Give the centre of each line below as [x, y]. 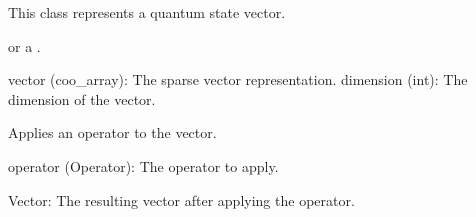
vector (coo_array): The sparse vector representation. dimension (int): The [238, 79]
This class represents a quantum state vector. [147, 12]
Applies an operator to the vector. [112, 132]
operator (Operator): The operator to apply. [143, 165]
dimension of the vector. [82, 98]
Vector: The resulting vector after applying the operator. [181, 199]
